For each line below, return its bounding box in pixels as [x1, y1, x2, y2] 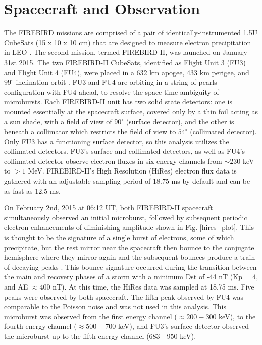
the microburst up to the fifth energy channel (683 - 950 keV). [4, 330, 196, 341]
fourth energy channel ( [4, 321, 77, 331]
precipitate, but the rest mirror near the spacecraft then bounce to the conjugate [4, 242, 254, 252]
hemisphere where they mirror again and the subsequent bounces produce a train [4, 252, 255, 262]
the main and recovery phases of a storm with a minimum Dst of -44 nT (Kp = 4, [4, 271, 258, 282]
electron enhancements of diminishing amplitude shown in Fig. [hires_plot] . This [4, 222, 254, 233]
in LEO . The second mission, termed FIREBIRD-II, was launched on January [4, 47, 248, 57]
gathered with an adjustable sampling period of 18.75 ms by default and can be [4, 176, 250, 186]
